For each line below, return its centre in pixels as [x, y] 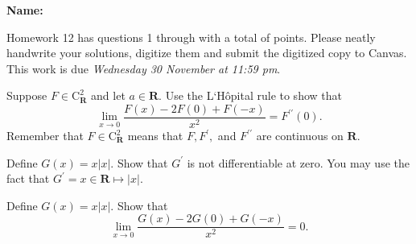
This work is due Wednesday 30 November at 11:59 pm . [144, 68]
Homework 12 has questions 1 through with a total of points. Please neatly [191, 37]
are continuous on [300, 136]
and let [108, 95]
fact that [28, 178]
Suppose [27, 95]
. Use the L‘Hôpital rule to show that [250, 95]
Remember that [45, 136]
